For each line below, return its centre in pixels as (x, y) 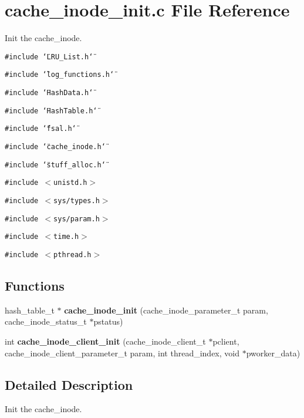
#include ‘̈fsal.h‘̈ (40, 129)
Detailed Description (69, 384)
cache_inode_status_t (46, 321)
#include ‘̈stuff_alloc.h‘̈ (55, 165)
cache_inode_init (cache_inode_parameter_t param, (166, 310)
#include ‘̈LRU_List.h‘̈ (49, 57)
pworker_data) (273, 353)
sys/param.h (77, 219)
